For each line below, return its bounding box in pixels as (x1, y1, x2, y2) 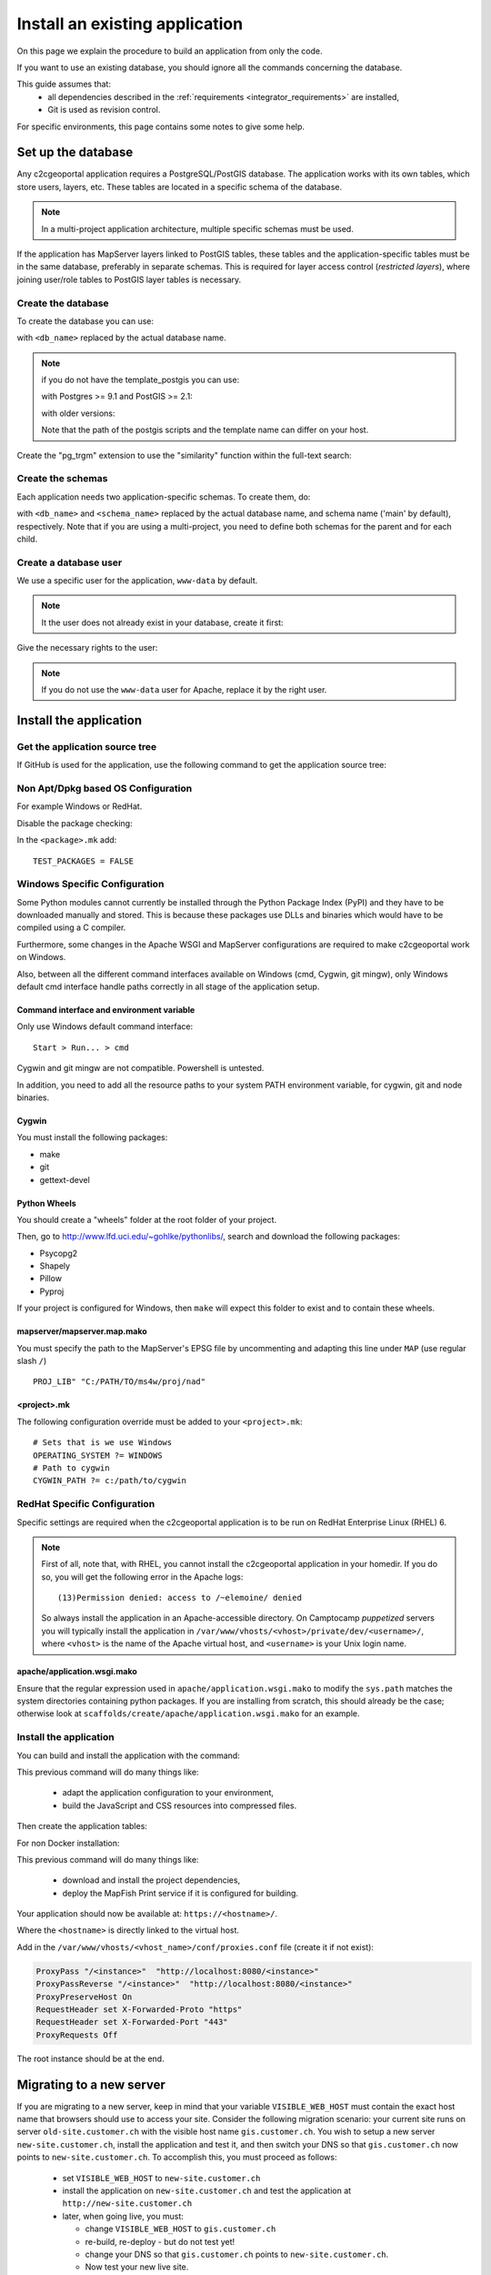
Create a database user (16, 556, 123, 569)
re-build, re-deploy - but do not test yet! (85, 2236, 235, 2247)
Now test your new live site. (85, 2261, 189, 2272)
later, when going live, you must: (62, 2210, 184, 2221)
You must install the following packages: (16, 1132, 168, 1143)
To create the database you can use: (16, 315, 155, 327)
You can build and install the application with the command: (16, 1750, 240, 1761)
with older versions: (41, 408, 115, 419)
